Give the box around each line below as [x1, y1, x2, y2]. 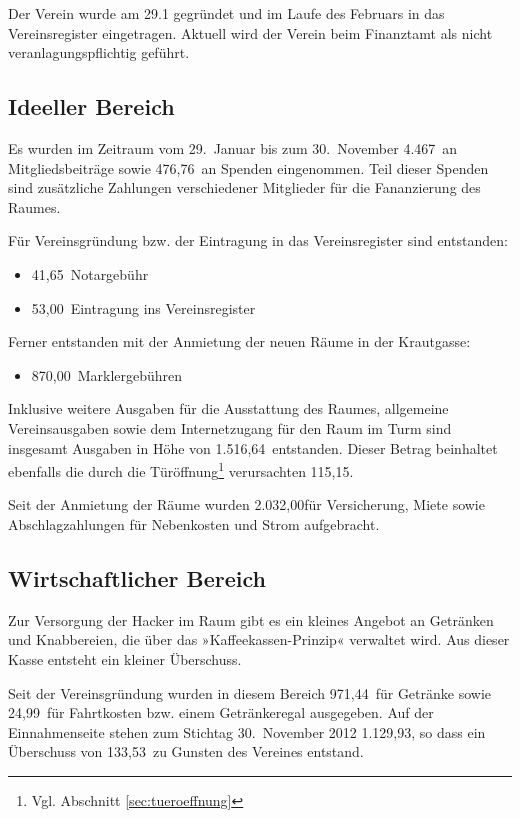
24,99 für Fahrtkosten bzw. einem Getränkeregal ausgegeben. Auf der [8, 702, 434, 723]
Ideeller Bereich [8, 91, 175, 122]
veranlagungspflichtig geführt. [8, 42, 190, 63]
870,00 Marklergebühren [31, 364, 183, 385]
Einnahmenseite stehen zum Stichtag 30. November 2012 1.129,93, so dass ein [8, 721, 486, 742]
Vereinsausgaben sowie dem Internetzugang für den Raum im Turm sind [8, 417, 452, 438]
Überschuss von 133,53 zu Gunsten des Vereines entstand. [8, 741, 364, 762]
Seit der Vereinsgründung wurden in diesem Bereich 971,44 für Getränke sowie [8, 682, 492, 703]
